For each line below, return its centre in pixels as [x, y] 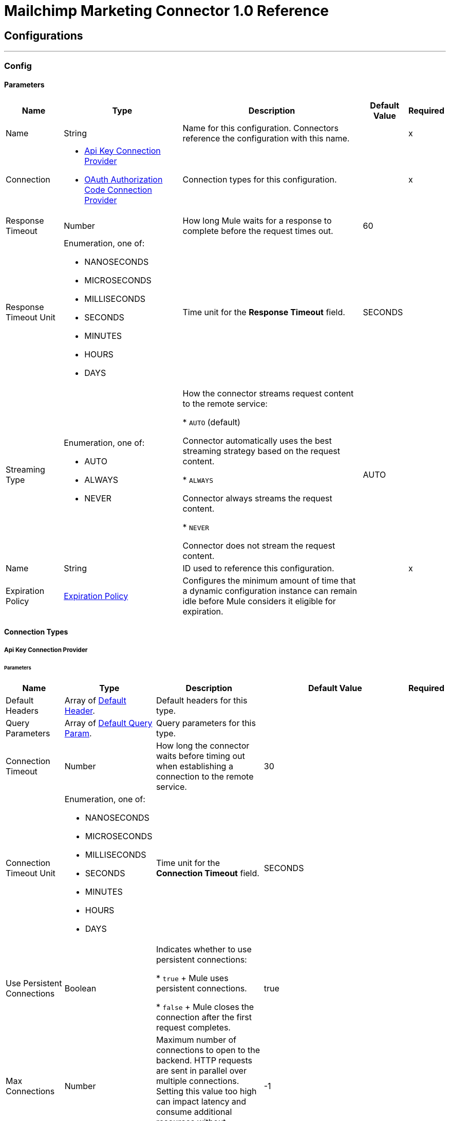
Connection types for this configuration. [260, 179]
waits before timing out [200, 756]
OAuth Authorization [124, 179]
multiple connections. [198, 1081]
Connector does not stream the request [259, 545]
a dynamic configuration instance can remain [270, 591]
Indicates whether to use [204, 950]
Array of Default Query [108, 723]
